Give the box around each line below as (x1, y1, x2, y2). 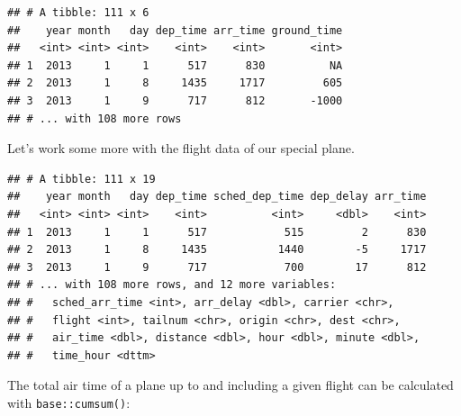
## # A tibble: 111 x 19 (7, 172, 156, 185)
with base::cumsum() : (7, 393, 131, 411)
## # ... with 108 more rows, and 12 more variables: (7, 278, 337, 292)
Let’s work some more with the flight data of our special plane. (7, 139, 355, 158)
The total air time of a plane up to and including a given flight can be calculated (7, 375, 454, 394)
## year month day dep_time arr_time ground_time (7, 23, 343, 37)
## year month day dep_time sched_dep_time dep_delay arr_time (7, 190, 427, 203)
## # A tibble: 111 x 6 (7, 6, 149, 19)
